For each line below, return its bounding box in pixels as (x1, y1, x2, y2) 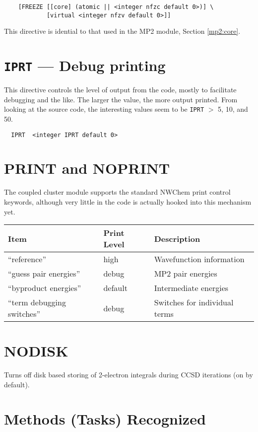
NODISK (4, 341, 68, 361)
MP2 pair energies (154, 268, 217, 280)
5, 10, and (218, 104, 248, 114)
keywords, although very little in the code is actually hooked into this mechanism (4, 196, 252, 207)
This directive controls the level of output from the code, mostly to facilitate (4, 84, 237, 95)
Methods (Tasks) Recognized (4, 408, 206, 429)
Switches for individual (154, 296, 234, 308)
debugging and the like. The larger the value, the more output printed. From (4, 94, 238, 104)
